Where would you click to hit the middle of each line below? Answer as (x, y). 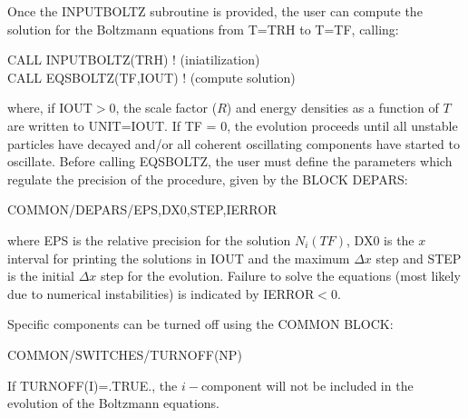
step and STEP (419, 258)
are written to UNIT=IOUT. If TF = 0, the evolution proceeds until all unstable (233, 125)
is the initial (41, 276)
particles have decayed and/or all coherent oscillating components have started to (234, 143)
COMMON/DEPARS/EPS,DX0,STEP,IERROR (142, 209)
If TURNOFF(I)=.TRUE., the (93, 385)
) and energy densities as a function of (332, 108)
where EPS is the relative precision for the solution (149, 239)
